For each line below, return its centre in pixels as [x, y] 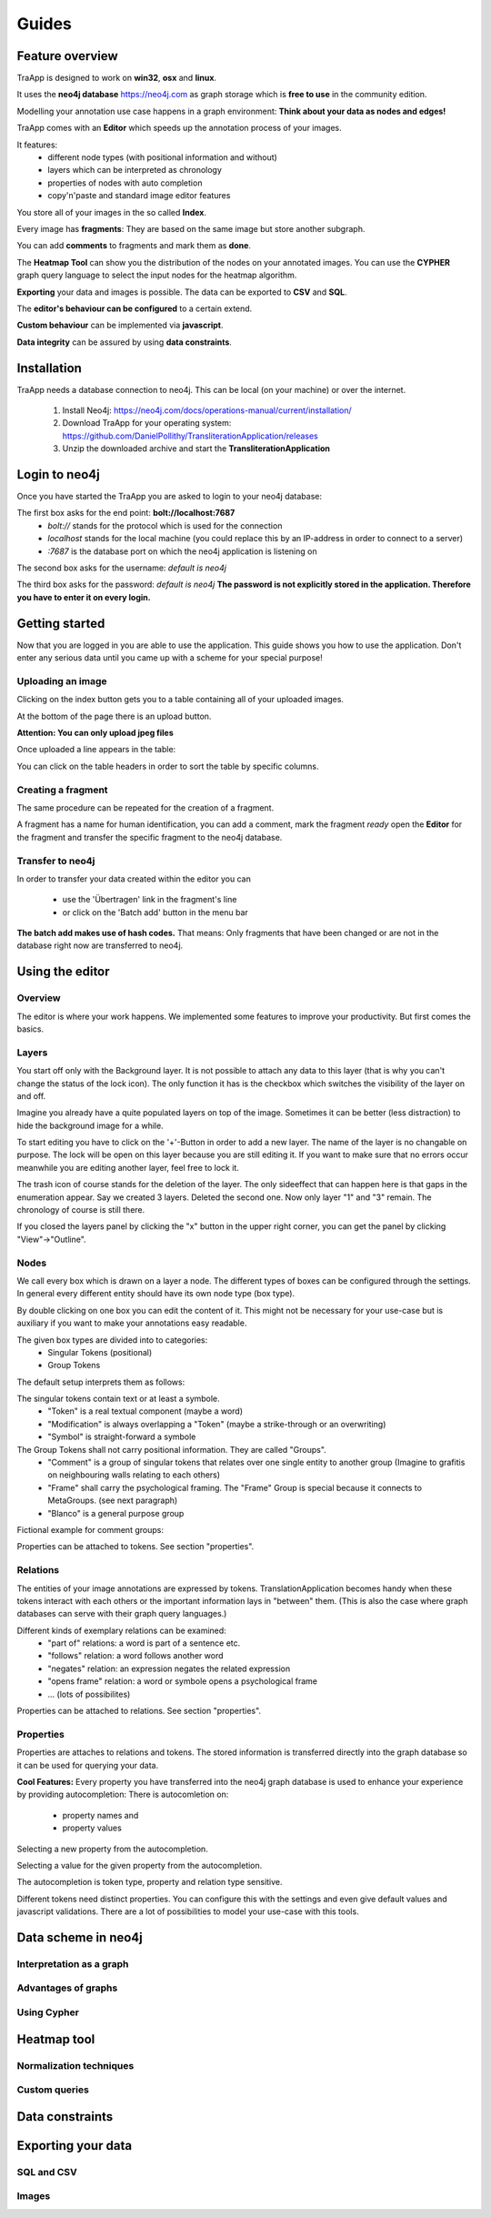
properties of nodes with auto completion [125, 183]
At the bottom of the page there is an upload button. [114, 716]
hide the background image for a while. [90, 1125]
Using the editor [63, 972]
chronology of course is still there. [81, 1210]
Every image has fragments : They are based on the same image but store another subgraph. [191, 228]
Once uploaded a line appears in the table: [96, 750]
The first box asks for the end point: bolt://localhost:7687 [126, 513]
